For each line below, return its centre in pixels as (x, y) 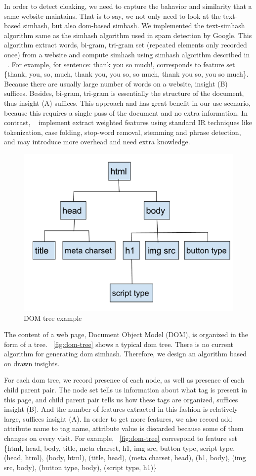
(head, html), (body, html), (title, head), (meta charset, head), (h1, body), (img (125, 457)
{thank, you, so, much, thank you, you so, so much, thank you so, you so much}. (126, 74)
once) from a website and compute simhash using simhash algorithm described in (127, 54)
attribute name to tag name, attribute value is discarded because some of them (124, 428)
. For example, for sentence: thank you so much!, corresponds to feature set (121, 64)
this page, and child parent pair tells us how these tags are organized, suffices (121, 399)
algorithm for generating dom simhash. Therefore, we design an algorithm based (125, 354)
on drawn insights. (32, 363)
